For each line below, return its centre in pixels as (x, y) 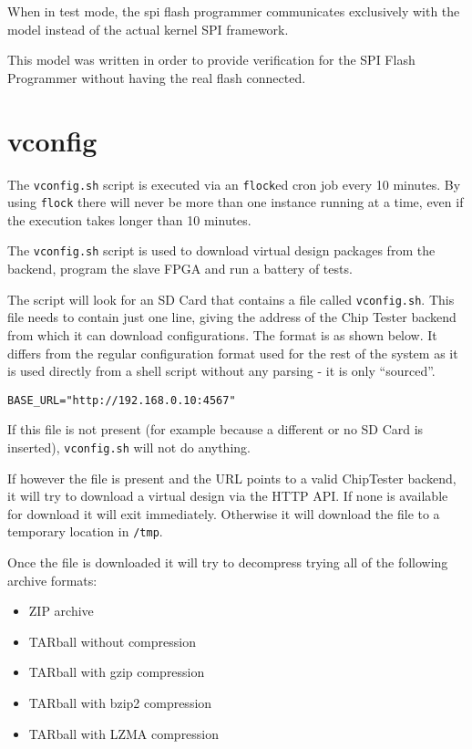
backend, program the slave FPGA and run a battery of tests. (180, 269)
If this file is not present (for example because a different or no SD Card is (215, 429)
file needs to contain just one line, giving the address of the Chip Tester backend (232, 317)
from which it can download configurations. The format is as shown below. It (222, 334)
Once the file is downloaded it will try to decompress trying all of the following (228, 562)
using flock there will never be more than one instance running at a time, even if (236, 202)
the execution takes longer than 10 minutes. (129, 219)
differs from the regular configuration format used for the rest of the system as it (233, 353)
